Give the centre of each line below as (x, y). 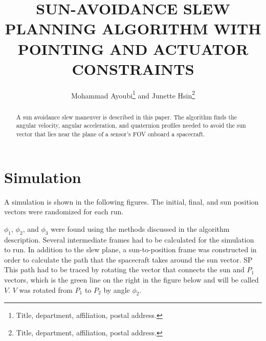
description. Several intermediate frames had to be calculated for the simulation (129, 239)
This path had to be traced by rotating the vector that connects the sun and (124, 269)
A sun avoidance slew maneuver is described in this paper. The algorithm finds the (127, 117)
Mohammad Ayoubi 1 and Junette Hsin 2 (133, 94)
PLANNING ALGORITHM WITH (133, 28)
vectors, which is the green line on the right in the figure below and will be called (131, 279)
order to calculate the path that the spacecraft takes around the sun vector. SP (128, 259)
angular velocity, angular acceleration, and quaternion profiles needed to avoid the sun (131, 125)
